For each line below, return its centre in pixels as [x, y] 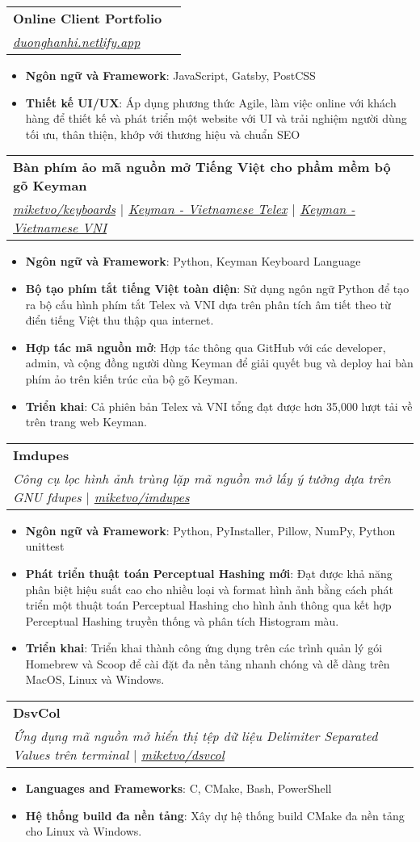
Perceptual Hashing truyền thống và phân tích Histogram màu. [182, 620]
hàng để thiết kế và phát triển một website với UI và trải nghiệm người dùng [216, 118]
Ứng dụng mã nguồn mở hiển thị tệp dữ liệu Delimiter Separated [195, 736]
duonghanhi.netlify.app [77, 42]
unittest [45, 546]
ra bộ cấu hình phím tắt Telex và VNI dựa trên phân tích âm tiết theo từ [208, 304]
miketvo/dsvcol [183, 755]
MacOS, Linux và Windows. [95, 679]
